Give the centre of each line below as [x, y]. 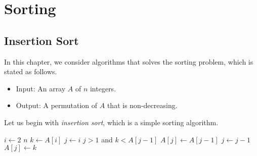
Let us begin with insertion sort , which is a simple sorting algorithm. [111, 122]
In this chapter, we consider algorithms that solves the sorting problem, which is [129, 61]
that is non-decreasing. [142, 105]
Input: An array [41, 88]
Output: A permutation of [57, 105]
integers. [103, 88]
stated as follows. [31, 71]
